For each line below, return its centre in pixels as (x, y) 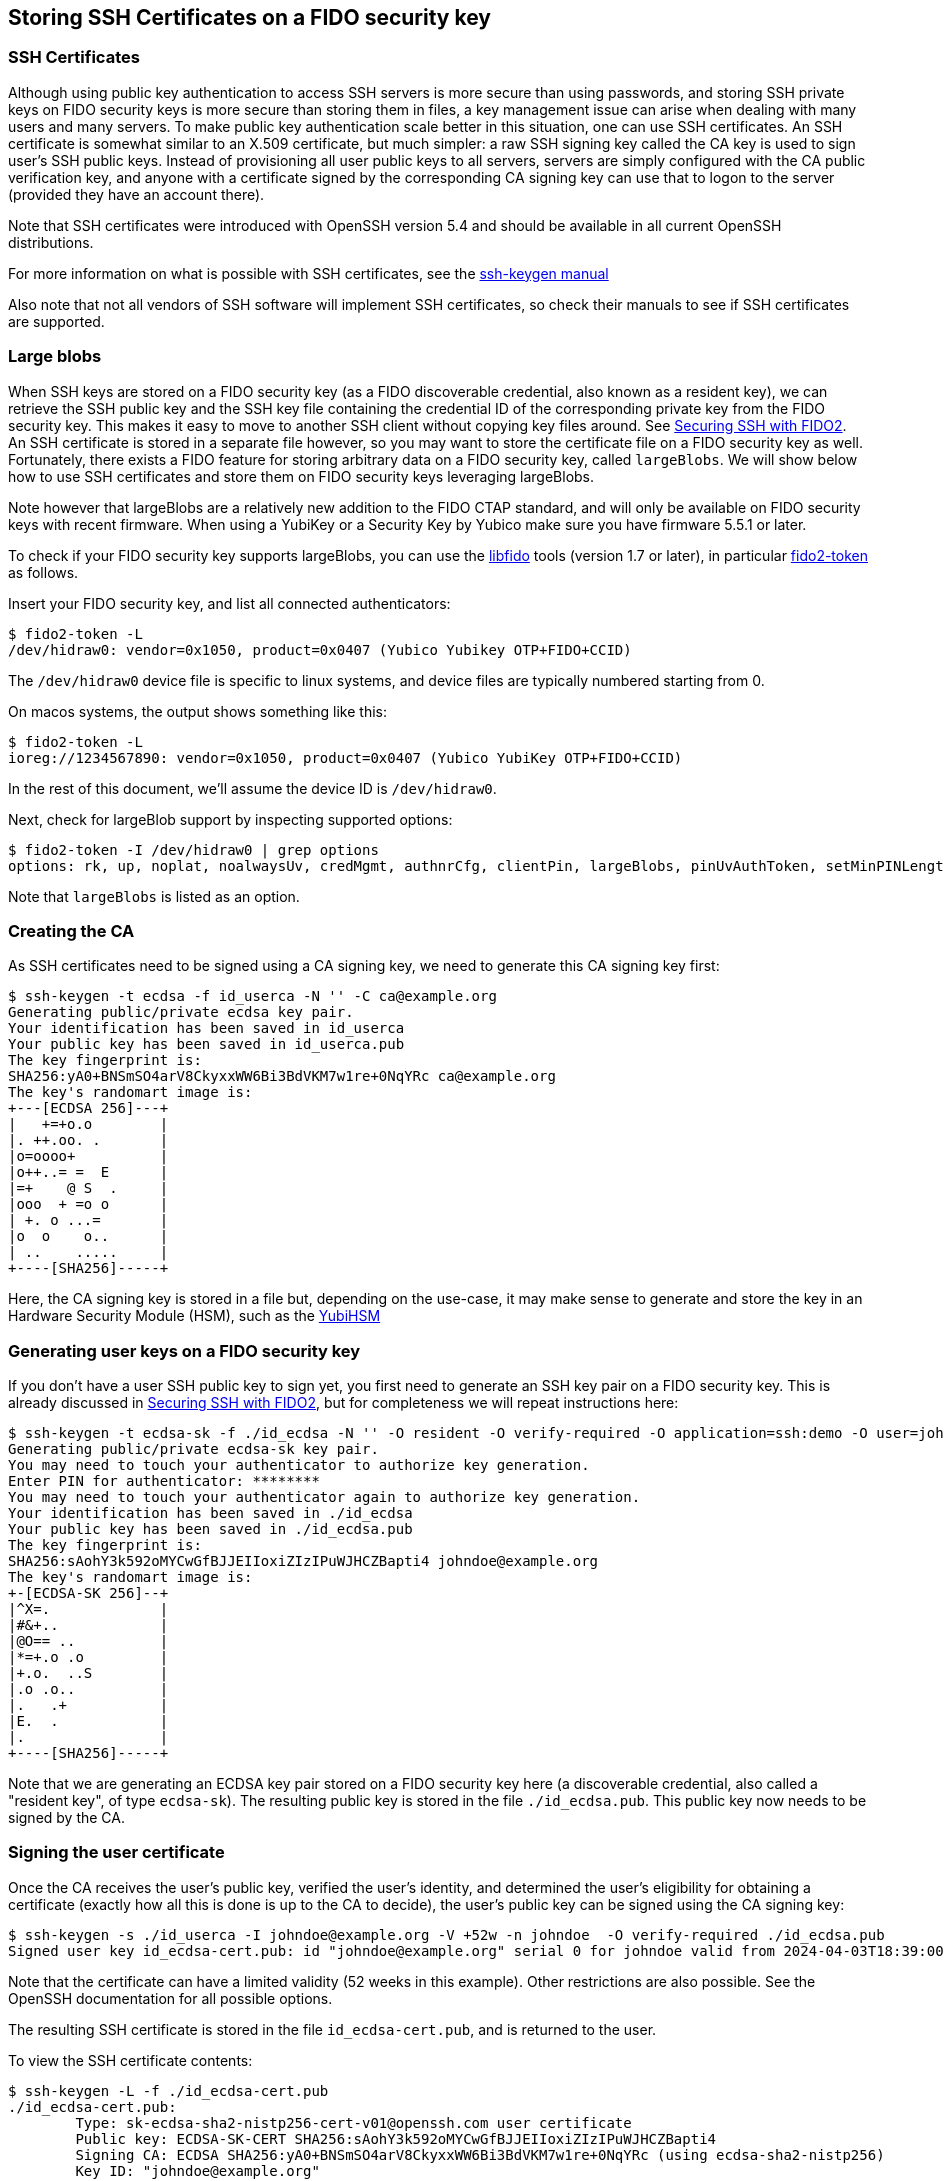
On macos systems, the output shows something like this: (197, 711)
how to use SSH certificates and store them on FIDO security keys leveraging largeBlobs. (301, 476)
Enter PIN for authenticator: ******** (164, 1481)
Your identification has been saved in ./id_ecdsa (210, 1513)
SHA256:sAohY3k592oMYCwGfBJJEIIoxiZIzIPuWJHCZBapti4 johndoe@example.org (303, 1561)
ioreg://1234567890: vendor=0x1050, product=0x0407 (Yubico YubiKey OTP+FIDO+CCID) (345, 757)
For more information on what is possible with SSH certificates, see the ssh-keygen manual (308, 273)
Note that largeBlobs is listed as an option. (154, 896)
